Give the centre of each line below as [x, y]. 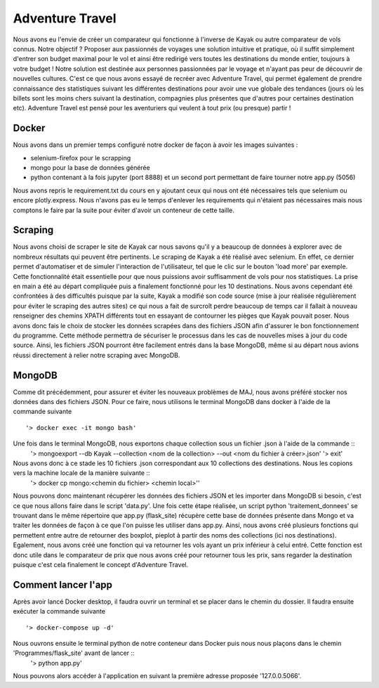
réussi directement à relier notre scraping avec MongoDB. [97, 355]
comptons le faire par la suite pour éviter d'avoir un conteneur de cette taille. [124, 210]
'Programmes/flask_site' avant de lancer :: [74, 653]
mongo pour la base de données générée [90, 167]
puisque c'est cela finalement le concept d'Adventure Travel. [101, 564]
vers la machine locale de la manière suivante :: [81, 473]
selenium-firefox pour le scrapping [81, 157]
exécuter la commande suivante [59, 611]
